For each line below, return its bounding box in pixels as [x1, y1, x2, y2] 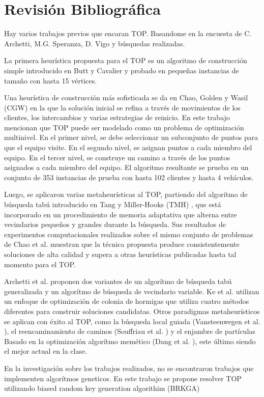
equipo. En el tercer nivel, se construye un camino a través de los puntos [4, 152, 230, 162]
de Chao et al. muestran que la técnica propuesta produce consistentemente [4, 239, 240, 249]
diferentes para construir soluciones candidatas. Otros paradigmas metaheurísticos [4, 305, 260, 316]
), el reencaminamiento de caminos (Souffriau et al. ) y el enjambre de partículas [4, 326, 255, 336]
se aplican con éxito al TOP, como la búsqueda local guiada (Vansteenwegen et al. [4, 316, 260, 326]
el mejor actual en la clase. [4, 346, 87, 356]
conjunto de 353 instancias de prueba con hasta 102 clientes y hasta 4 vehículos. [4, 172, 254, 182]
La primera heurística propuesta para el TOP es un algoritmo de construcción [4, 55, 247, 66]
